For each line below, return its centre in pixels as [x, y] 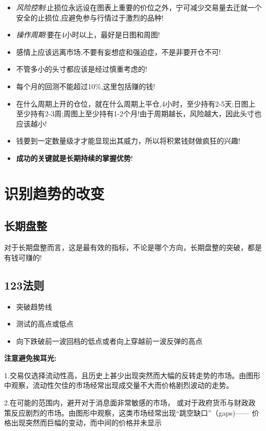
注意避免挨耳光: [30, 358]
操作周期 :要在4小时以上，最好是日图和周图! [88, 35]
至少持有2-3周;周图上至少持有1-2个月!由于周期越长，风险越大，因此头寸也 [139, 114]
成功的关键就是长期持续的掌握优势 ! [74, 158]
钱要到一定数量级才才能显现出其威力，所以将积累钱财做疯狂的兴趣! [128, 141]
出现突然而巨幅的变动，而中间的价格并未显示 [86, 423]
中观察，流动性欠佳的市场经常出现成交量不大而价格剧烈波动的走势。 [119, 385]
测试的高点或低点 [45, 324]
